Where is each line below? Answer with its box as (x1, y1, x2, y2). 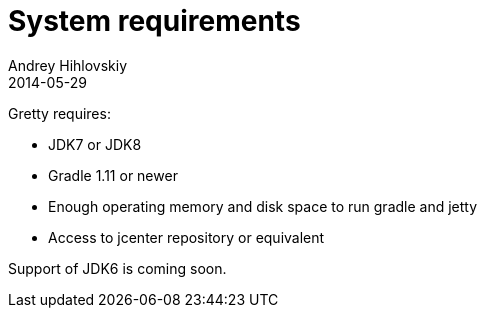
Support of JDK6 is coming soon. (8, 259, 227, 277)
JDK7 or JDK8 (48, 135, 142, 153)
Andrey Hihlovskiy (8, 56, 128, 74)
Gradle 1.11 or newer (48, 166, 178, 184)
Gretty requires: (8, 104, 111, 122)
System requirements (8, 4, 301, 38)
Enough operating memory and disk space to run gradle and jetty (48, 197, 478, 215)
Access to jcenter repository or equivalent (48, 228, 325, 246)
